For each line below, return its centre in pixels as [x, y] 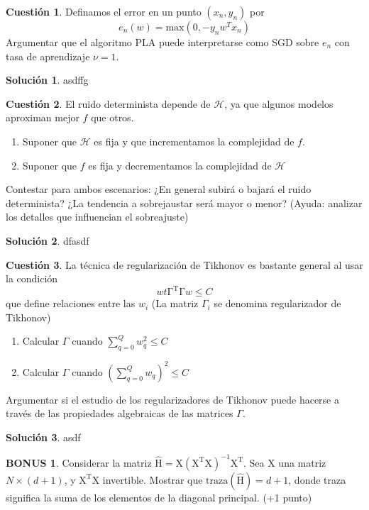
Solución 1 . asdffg [47, 80]
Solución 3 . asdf [43, 437]
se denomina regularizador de [277, 303]
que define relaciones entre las [71, 303]
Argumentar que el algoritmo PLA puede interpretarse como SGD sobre [163, 42]
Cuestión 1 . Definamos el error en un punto [104, 11]
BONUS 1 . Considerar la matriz [79, 462]
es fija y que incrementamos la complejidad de [194, 141]
